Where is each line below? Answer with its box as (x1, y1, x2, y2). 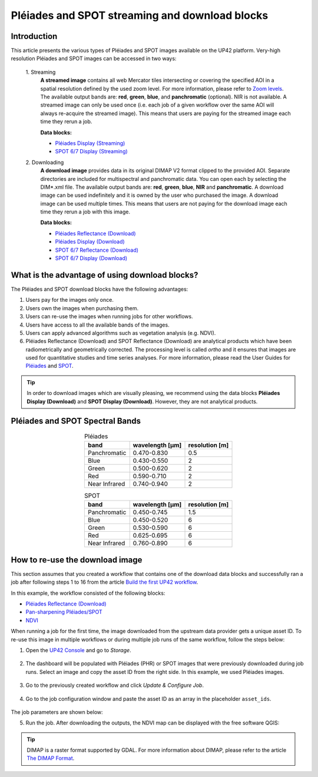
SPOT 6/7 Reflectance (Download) (55, 246, 138, 253)
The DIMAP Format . (26, 755, 75, 762)
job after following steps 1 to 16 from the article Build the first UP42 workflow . (11, 578, 198, 586)
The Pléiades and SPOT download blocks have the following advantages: (11, 285, 188, 292)
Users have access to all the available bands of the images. (25, 321, 170, 328)
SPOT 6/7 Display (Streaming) (55, 148, 128, 155)
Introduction (11, 31, 58, 41)
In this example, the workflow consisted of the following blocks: (11, 590, 165, 597)
